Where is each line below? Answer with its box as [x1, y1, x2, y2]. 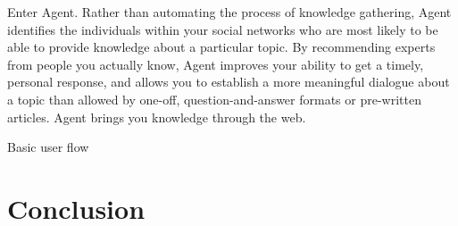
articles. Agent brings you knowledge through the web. [7, 107, 306, 126]
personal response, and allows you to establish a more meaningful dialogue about [7, 72, 450, 91]
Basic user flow [7, 138, 89, 156]
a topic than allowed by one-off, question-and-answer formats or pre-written [7, 89, 421, 108]
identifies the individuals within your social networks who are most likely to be [7, 20, 438, 38]
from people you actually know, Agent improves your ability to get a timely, [7, 54, 424, 73]
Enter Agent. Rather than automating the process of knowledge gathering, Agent [7, 3, 452, 21]
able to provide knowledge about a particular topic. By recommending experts [7, 38, 436, 56]
